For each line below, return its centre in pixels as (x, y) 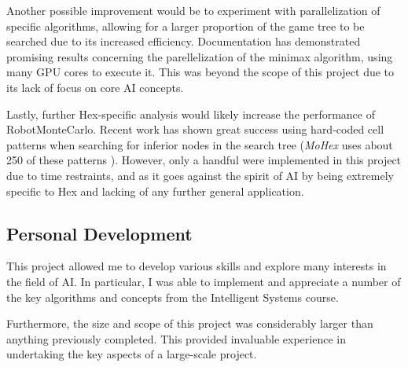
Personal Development (99, 233)
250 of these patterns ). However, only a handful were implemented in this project (204, 160)
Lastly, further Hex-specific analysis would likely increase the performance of (191, 114)
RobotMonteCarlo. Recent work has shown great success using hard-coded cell (195, 129)
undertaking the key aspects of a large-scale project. (132, 354)
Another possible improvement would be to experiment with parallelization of (193, 10)
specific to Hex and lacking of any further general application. (155, 191)
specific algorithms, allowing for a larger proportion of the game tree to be (186, 26)
